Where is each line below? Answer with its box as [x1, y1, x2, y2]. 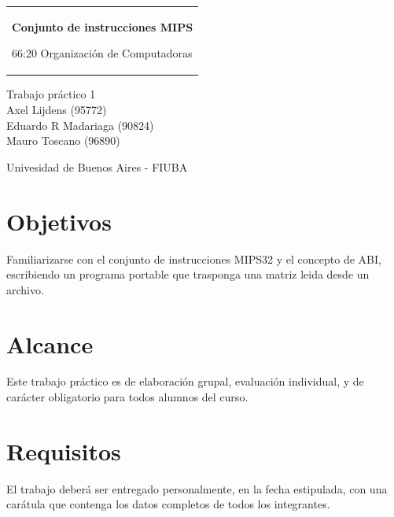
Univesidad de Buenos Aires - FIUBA [6, 158, 188, 175]
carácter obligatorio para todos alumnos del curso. [6, 389, 249, 405]
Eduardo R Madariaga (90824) [6, 116, 154, 133]
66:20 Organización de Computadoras [12, 45, 193, 61]
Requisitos [6, 434, 121, 467]
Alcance [6, 327, 94, 360]
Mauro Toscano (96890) [6, 132, 120, 149]
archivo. [6, 281, 44, 297]
